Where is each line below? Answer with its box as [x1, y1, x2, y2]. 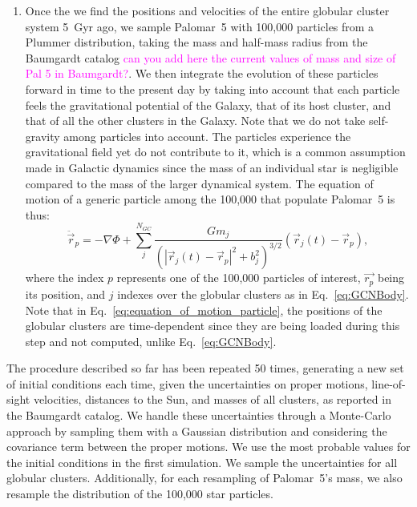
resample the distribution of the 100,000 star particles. [6, 485, 273, 502]
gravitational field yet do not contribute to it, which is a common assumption [25, 143, 406, 160]
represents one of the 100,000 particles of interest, [116, 269, 361, 286]
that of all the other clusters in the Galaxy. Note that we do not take [25, 112, 366, 129]
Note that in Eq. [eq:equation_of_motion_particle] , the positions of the [25, 301, 383, 318]
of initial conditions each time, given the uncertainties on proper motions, [6, 375, 368, 392]
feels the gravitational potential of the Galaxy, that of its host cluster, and [25, 96, 391, 113]
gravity [25, 127, 60, 144]
